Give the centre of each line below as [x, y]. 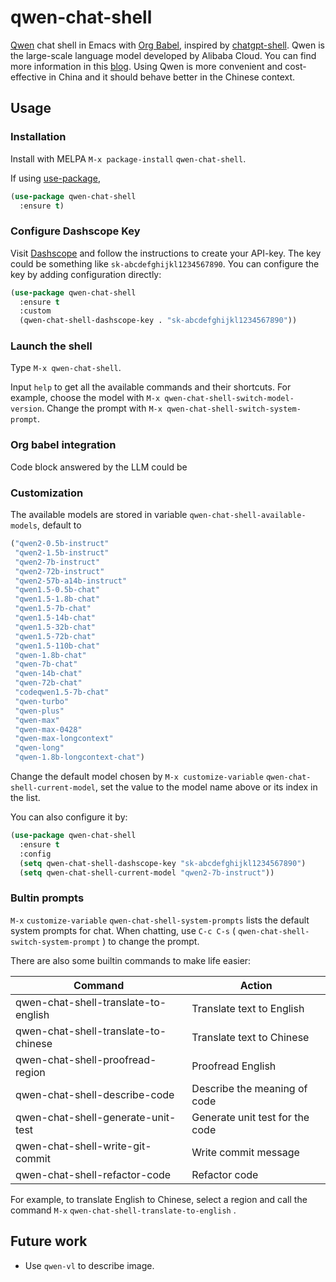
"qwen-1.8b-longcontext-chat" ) [79, 757]
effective [28, 77]
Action [256, 985]
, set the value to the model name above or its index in [206, 787]
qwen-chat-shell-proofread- [86, 1059]
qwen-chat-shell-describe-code [95, 1094]
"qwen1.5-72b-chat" [55, 636]
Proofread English [234, 1066]
